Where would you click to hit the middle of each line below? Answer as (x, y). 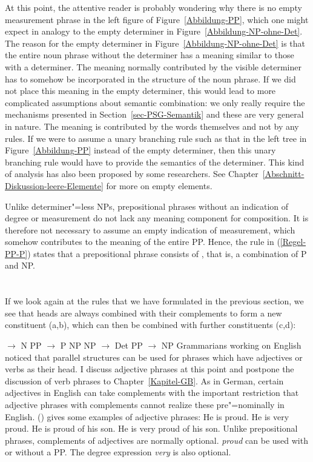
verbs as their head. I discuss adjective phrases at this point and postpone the (150, 369)
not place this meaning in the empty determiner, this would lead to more (140, 91)
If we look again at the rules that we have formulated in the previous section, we (154, 301)
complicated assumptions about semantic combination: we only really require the (155, 102)
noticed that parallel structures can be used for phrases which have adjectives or (154, 357)
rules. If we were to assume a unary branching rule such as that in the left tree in (156, 138)
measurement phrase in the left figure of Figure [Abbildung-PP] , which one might (157, 19)
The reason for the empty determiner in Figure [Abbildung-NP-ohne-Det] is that (155, 43)
